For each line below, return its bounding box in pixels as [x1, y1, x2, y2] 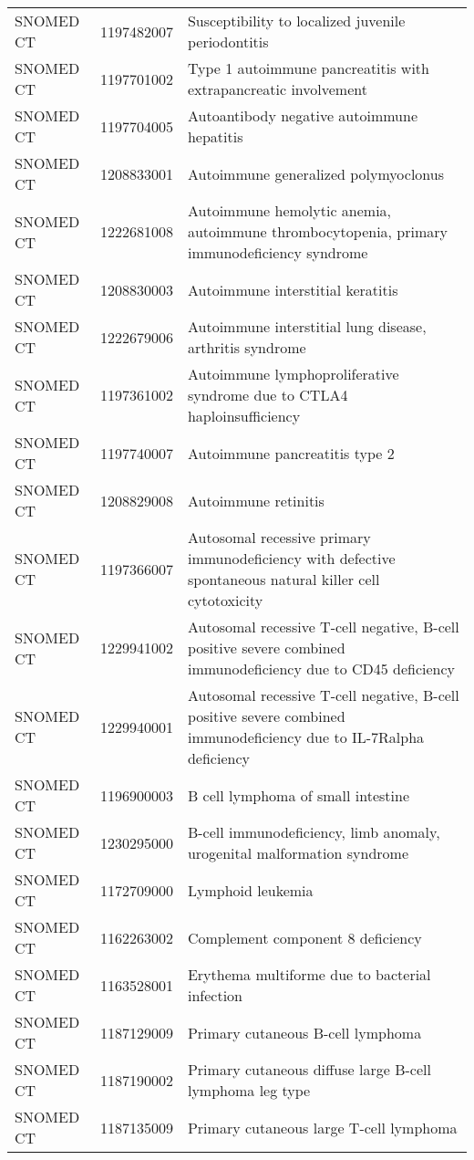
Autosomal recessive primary [187, 527, 371, 548]
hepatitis [187, 126, 243, 147]
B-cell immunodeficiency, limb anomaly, [187, 821, 440, 842]
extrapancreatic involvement [187, 78, 367, 99]
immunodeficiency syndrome [187, 242, 368, 263]
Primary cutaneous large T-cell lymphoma [187, 1116, 458, 1138]
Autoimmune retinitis [187, 489, 325, 511]
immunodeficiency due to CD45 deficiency [187, 658, 456, 679]
